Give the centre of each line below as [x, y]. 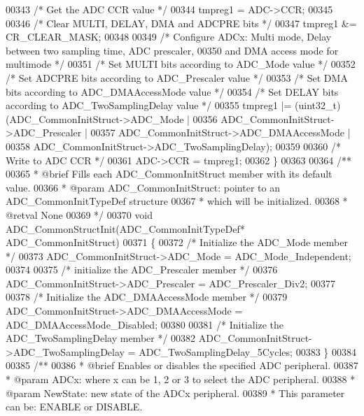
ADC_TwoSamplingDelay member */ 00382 [101, 338]
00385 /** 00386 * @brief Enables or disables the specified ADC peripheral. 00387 [182, 365]
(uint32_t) [318, 105]
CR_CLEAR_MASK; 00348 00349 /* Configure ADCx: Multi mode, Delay [169, 37]
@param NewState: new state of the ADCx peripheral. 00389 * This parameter [175, 393]
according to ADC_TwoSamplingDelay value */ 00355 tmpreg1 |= [149, 105]
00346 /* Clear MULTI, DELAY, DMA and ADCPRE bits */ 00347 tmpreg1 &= [181, 23]
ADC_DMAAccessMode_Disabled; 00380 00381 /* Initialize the [145, 324]
